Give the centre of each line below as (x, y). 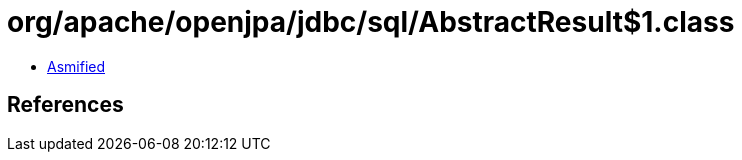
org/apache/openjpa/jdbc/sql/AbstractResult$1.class (371, 22)
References (65, 105)
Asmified (76, 66)
